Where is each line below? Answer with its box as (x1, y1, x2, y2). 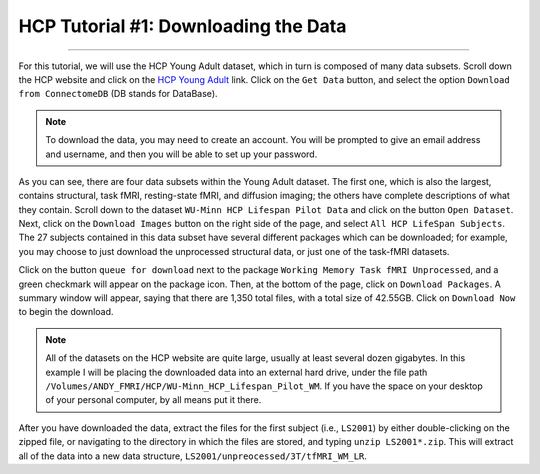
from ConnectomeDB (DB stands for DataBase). (18, 88, 219, 100)
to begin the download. (18, 306, 114, 318)
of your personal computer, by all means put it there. (45, 394, 262, 406)
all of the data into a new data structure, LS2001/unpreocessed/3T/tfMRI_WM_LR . (18, 450, 367, 462)
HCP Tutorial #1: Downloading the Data (18, 15, 347, 37)
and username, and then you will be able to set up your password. (45, 148, 318, 160)
